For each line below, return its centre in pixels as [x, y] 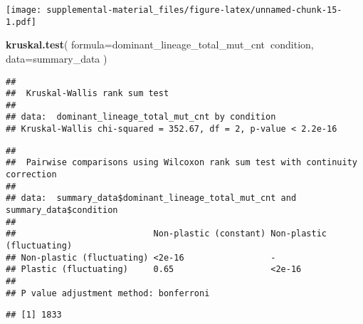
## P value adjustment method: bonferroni [108, 293]
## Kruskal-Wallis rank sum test [88, 94]
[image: [24, 10]
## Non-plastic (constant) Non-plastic [167, 234]
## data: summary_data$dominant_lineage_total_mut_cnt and [151, 198]
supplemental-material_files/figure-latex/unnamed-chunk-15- [194, 10]
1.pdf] [21, 22]
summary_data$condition [62, 210]
